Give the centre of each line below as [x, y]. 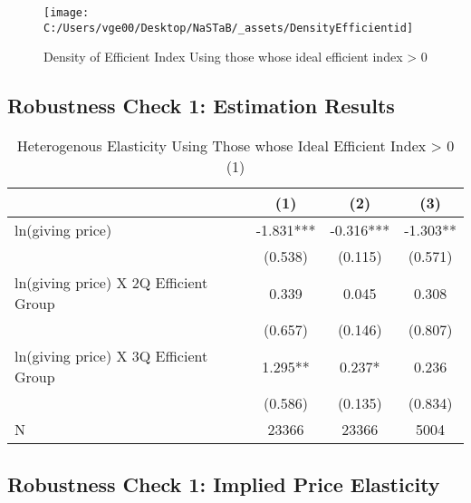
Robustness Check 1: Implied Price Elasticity [224, 484]
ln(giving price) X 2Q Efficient [111, 283]
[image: [67, 13]
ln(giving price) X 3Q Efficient [111, 356]
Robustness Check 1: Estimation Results [201, 106]
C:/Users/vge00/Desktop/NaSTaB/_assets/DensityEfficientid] [229, 28]
